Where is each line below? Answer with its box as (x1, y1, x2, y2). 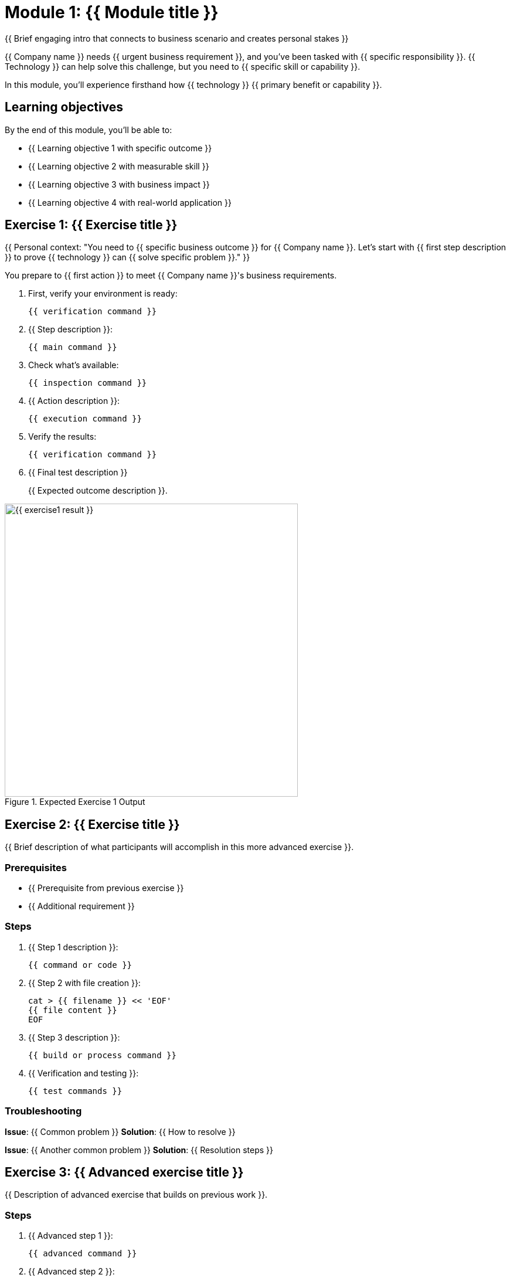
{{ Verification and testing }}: (28, 1068, 139, 1078)
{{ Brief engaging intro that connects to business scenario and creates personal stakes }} (5, 33, 349, 43)
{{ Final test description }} (28, 467, 128, 478)
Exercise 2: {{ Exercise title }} (5, 817, 180, 832)
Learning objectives (5, 100, 124, 115)
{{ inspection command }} (28, 378, 147, 388)
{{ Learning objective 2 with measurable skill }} (28, 161, 209, 171)
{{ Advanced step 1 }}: (28, 1231, 113, 1241)
